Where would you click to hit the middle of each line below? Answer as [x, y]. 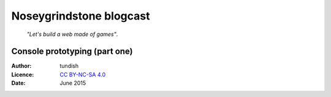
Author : [21, 66]
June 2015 [73, 83]
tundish [69, 66]
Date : [18, 83]
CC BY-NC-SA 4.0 [83, 74]
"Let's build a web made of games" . [72, 34]
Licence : [23, 74]
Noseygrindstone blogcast [81, 16]
